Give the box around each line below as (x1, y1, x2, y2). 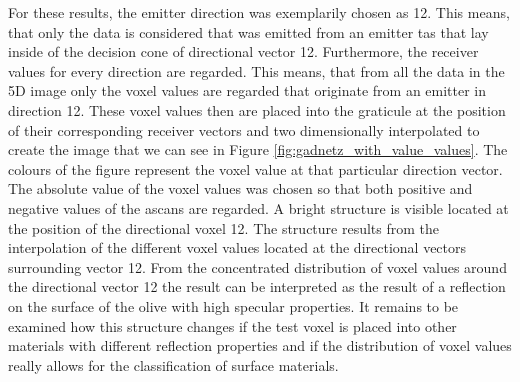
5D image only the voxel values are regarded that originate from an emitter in (8, 80, 487, 101)
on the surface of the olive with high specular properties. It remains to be (8, 295, 459, 316)
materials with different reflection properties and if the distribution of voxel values (8, 335, 512, 356)
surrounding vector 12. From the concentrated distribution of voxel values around (8, 256, 507, 277)
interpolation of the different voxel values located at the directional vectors (8, 237, 467, 258)
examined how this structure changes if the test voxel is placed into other (8, 315, 457, 336)
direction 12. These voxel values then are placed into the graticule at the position (8, 99, 506, 120)
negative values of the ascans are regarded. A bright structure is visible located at (8, 197, 509, 218)
